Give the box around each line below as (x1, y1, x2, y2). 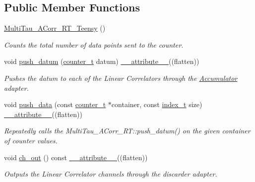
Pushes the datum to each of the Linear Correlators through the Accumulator (4, 72, 238, 83)
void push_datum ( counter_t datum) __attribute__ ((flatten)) (4, 56, 199, 66)
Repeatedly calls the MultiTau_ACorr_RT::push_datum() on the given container (4, 125, 251, 136)
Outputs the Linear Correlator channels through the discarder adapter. (4, 169, 217, 179)
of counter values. (4, 135, 58, 145)
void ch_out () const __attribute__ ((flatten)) (4, 152, 148, 162)
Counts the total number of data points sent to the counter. (4, 39, 184, 50)
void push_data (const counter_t (4, 99, 106, 110)
